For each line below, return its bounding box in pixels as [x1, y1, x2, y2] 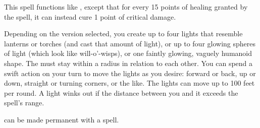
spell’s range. [4, 97, 44, 108]
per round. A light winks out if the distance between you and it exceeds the [4, 87, 238, 98]
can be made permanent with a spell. [4, 114, 119, 124]
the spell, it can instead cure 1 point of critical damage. [4, 11, 176, 22]
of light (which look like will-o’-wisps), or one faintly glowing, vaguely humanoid [4, 48, 252, 58]
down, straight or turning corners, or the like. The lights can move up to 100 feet [4, 78, 255, 88]
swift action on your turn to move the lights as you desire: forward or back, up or [4, 68, 256, 78]
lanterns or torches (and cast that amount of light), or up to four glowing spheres [4, 38, 256, 48]
